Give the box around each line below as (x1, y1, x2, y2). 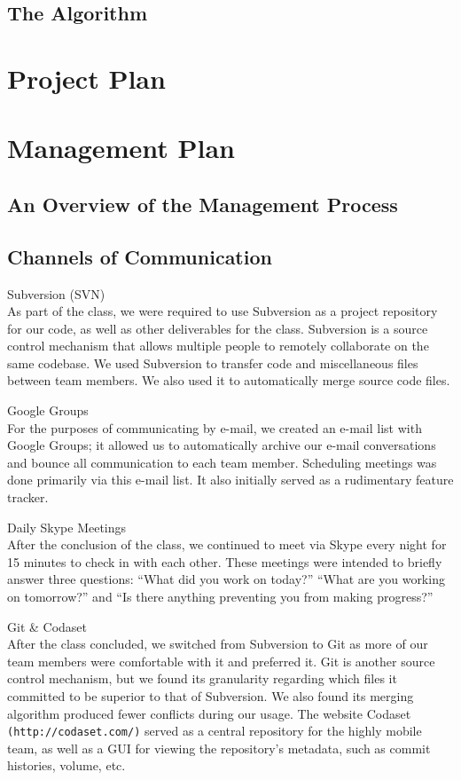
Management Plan (7, 130, 235, 166)
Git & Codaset (7, 617, 88, 635)
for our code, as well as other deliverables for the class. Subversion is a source (7, 319, 428, 337)
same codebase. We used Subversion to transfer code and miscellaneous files (7, 353, 418, 372)
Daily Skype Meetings (7, 517, 127, 536)
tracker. (7, 488, 49, 507)
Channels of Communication (7, 242, 272, 270)
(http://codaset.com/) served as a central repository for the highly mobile (7, 721, 422, 740)
